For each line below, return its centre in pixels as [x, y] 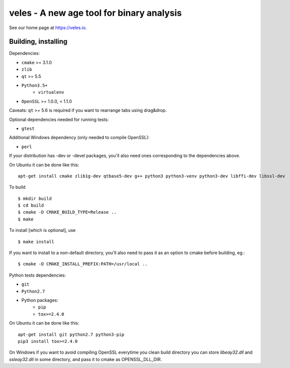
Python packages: [40, 300]
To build [17, 187]
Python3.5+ [34, 86]
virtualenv [51, 92]
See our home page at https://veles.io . [48, 28]
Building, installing [38, 42]
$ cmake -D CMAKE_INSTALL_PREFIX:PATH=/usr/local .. [83, 264]
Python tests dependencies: [37, 275]
